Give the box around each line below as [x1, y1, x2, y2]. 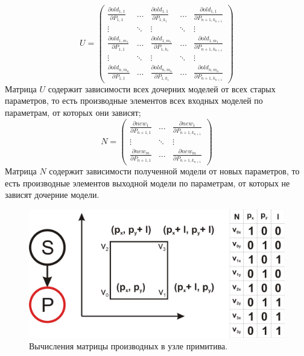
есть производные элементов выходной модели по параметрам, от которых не [5, 176, 290, 189]
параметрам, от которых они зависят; [5, 106, 141, 118]
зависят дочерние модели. [5, 188, 100, 201]
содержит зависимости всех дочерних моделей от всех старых [48, 82, 276, 95]
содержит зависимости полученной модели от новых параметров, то [49, 164, 300, 177]
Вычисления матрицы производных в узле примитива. [29, 340, 228, 352]
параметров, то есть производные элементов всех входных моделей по [5, 94, 263, 107]
